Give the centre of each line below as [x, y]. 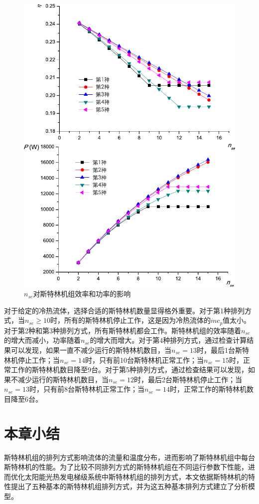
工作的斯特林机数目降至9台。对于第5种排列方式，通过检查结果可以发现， [129, 370]
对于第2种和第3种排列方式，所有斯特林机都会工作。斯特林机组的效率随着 [123, 330]
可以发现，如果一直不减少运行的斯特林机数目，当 [91, 350]
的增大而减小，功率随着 [42, 340]
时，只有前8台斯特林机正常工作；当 [87, 389]
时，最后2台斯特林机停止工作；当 [188, 379]
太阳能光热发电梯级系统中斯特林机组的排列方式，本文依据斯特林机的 [136, 476]
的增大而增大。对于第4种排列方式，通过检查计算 [168, 340]
